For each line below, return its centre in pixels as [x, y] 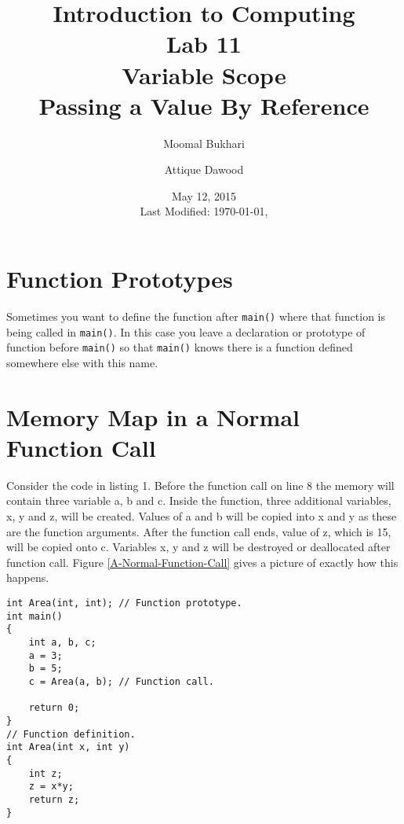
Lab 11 [204, 44]
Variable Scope [204, 74]
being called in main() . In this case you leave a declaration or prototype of [186, 331]
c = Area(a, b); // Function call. [121, 681]
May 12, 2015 [204, 195]
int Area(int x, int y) [68, 747]
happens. [28, 578]
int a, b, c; [62, 642]
